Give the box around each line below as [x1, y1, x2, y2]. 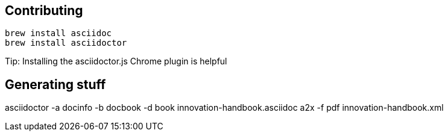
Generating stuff [5, 76, 106, 92]
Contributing [5, 3, 83, 18]
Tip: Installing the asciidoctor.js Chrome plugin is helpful [5, 56, 227, 67]
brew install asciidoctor [5, 38, 127, 48]
